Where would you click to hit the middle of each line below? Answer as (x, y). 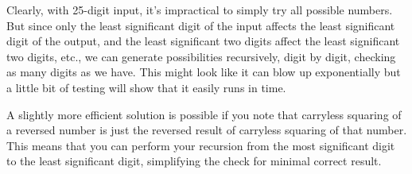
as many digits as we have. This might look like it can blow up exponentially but (204, 72)
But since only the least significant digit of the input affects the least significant (201, 25)
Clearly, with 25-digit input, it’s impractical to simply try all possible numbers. (200, 10)
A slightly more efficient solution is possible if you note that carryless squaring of (204, 114)
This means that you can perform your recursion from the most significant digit (201, 145)
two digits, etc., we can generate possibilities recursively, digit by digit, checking (201, 56)
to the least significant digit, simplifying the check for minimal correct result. (194, 161)
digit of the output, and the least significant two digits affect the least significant (203, 41)
